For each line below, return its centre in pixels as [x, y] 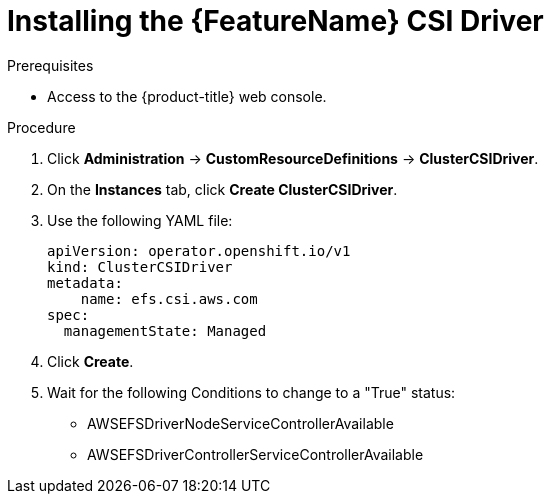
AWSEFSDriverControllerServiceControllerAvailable [255, 454]
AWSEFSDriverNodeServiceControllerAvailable [240, 423]
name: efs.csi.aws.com [169, 298]
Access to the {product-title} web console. [187, 96]
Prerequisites [50, 65]
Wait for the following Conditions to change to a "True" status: [251, 392]
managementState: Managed [165, 330]
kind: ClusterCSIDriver [140, 266]
